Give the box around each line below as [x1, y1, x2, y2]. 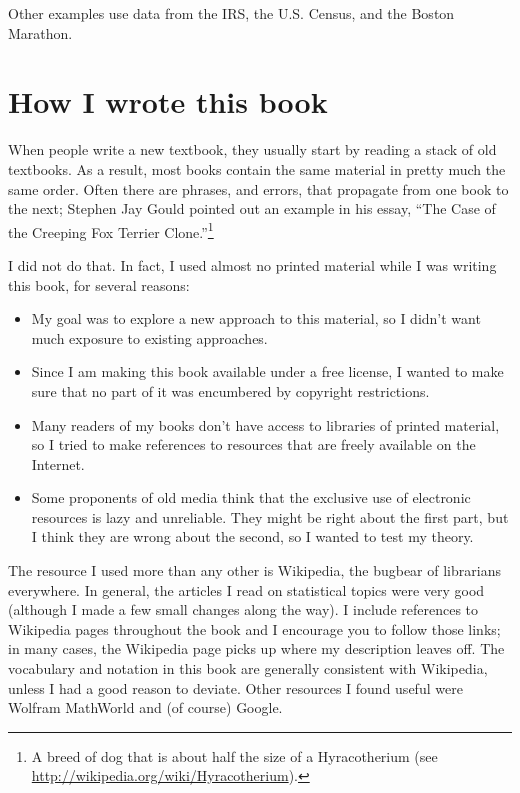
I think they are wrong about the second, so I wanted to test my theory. [31, 526, 474, 547]
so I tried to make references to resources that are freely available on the [31, 434, 476, 455]
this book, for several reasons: [8, 274, 190, 295]
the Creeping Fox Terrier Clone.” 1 [8, 218, 214, 242]
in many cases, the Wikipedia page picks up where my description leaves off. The [8, 638, 505, 659]
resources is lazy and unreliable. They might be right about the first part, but [31, 506, 509, 527]
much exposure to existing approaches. [31, 327, 268, 348]
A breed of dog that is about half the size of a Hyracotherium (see [31, 745, 438, 766]
